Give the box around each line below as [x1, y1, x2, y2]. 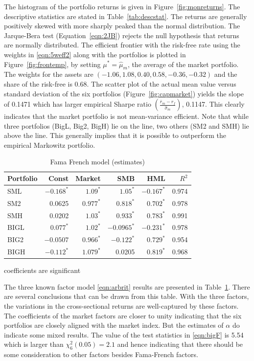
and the [214, 69, 237, 79]
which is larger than [4, 339, 64, 349]
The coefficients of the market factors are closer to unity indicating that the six [4, 310, 242, 320]
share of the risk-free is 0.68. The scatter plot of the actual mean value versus [4, 78, 236, 89]
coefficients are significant [4, 265, 81, 275]
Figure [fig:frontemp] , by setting [4, 59, 101, 69]
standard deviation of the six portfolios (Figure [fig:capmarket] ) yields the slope [4, 88, 244, 98]
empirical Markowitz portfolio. [4, 139, 95, 150]
